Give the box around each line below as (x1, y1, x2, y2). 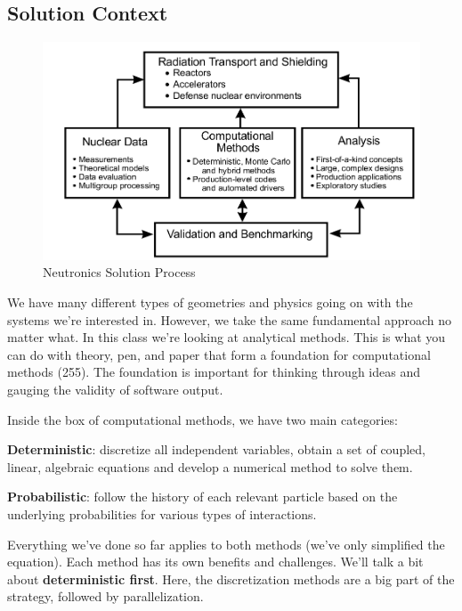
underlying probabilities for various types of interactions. (7, 504, 317, 523)
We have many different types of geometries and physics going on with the (7, 293, 413, 312)
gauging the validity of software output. (7, 379, 223, 398)
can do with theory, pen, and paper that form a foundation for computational (7, 345, 431, 363)
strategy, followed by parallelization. (7, 587, 204, 606)
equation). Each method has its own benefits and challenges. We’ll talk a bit (7, 552, 424, 571)
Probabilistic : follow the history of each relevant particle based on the (7, 487, 398, 506)
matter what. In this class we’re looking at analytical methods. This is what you (7, 328, 446, 346)
